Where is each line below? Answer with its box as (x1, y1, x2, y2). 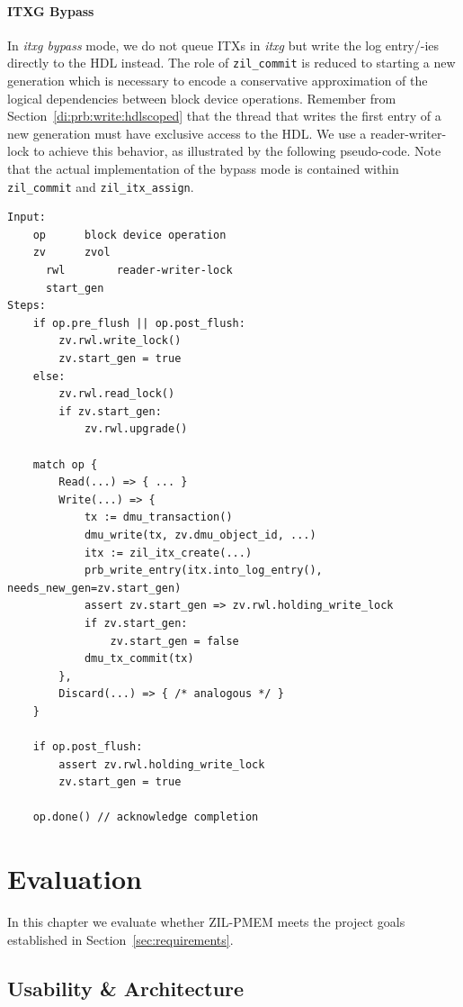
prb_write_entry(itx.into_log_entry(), (84, 564, 323, 577)
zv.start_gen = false (110, 634, 239, 648)
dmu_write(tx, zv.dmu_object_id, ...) (84, 528, 316, 541)
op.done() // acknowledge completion (32, 811, 259, 824)
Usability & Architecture (7, 974, 245, 1002)
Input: (7, 211, 46, 224)
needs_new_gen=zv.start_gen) (7, 581, 182, 594)
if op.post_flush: (32, 740, 143, 754)
